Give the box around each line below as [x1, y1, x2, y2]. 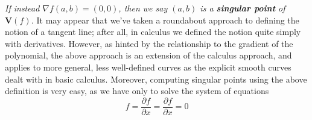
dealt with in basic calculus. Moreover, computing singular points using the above [5, 72, 307, 85]
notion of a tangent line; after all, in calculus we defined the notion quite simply [5, 25, 301, 38]
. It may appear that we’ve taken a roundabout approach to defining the [31, 13, 299, 26]
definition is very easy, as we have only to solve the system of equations [5, 84, 269, 97]
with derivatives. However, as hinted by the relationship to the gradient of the [5, 37, 293, 49]
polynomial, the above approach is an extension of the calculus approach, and [5, 49, 292, 62]
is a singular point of [200, 2, 285, 14]
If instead [5, 2, 40, 14]
